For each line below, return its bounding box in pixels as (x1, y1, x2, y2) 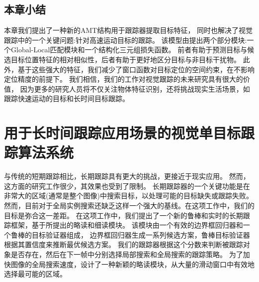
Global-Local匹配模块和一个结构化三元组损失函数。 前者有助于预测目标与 (10, 44, 248, 55)
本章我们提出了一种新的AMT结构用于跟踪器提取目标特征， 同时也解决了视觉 (4, 25, 253, 35)
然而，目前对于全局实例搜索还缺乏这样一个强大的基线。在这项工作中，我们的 (4, 200, 255, 211)
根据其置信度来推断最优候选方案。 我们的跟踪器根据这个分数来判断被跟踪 (4, 239, 243, 250)
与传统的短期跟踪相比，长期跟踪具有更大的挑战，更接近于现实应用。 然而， (4, 171, 250, 181)
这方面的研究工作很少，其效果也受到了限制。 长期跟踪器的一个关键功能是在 (4, 180, 250, 191)
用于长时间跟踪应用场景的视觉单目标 (4, 123, 241, 143)
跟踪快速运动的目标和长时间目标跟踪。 (4, 93, 129, 104)
